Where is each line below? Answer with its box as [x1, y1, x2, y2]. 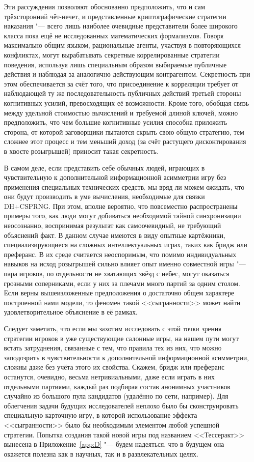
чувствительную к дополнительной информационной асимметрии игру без [4, 172, 226, 182]
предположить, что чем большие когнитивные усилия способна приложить [4, 117, 227, 127]
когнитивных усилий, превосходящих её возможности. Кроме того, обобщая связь [4, 97, 249, 108]
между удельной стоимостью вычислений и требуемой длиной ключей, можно [4, 107, 238, 117]
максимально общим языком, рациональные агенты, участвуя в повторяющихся [4, 40, 241, 50]
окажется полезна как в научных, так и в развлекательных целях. [4, 448, 199, 459]
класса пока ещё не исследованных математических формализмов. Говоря [4, 30, 224, 40]
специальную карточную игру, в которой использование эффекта [4, 410, 197, 420]
